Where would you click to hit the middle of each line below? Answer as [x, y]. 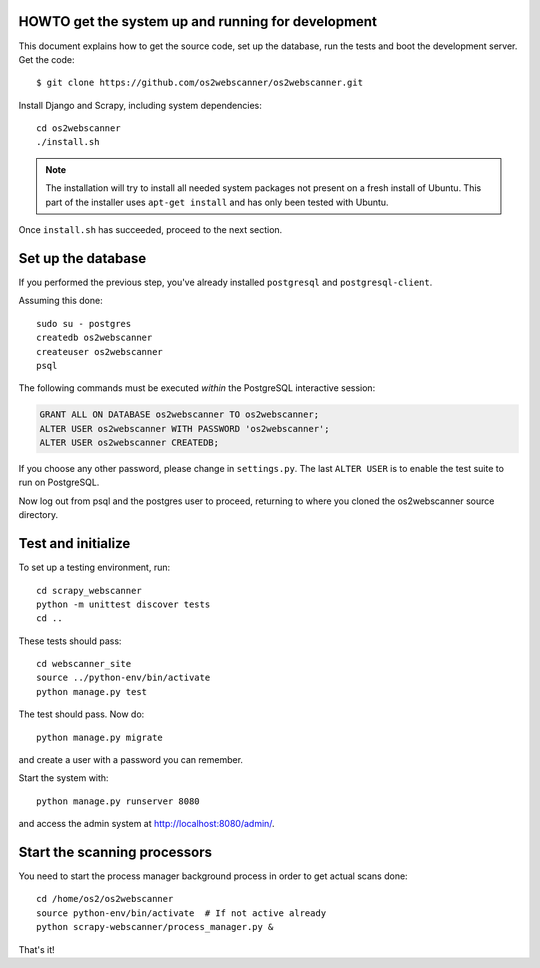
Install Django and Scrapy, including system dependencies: [140, 105]
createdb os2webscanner [94, 338]
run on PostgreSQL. [59, 482]
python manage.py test [92, 691]
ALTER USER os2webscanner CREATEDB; [129, 443]
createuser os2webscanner [100, 351]
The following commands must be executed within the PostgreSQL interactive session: [197, 388]
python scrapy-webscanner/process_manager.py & [155, 927]
